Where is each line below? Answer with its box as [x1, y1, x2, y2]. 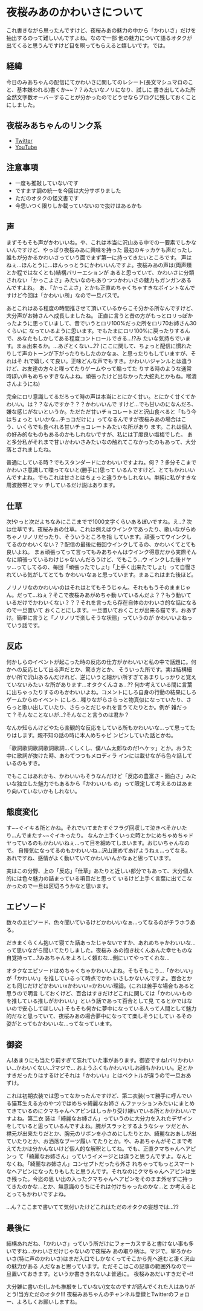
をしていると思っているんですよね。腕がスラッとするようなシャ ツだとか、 [6, 1122, 192, 1130]
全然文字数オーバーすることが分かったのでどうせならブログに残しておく [6, 93, 186, 100]
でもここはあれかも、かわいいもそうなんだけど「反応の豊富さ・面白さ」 [6, 772, 186, 779]
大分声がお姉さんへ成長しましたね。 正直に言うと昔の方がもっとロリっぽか [6, 312, 193, 319]
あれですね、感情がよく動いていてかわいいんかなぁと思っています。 [6, 854, 174, 862]
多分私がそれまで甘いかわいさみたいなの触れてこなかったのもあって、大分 [11, 438, 196, 446]
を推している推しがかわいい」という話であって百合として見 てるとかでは [6, 997, 187, 1004]
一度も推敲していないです [14, 180, 79, 187]
